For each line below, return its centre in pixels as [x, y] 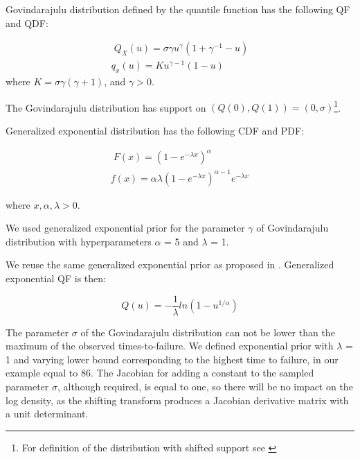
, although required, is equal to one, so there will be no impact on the [205, 387]
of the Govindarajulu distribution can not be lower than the [208, 332]
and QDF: [27, 23]
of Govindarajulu [292, 228]
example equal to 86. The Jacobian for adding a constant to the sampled [160, 373]
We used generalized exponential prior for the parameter [125, 228]
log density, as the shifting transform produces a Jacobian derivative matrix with [177, 400]
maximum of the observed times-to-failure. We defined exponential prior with [170, 346]
